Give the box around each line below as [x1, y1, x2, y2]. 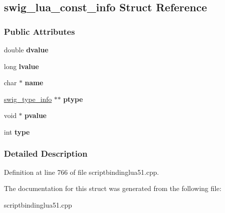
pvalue [25, 110, 47, 120]
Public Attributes [4, 25, 75, 37]
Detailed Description [4, 147, 87, 160]
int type [4, 126, 30, 137]
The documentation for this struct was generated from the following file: [4, 183, 222, 193]
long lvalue [4, 61, 39, 71]
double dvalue [4, 45, 49, 54]
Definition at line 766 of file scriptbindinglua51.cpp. [4, 166, 159, 177]
